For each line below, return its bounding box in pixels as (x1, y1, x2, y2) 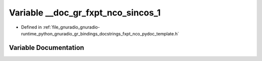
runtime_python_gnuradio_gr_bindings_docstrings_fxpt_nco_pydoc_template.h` (21, 30, 179, 36)
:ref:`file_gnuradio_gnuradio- (43, 24, 100, 30)
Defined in (21, 24, 42, 30)
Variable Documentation (9, 44, 84, 52)
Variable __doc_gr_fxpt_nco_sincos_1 (9, 7, 161, 18)
